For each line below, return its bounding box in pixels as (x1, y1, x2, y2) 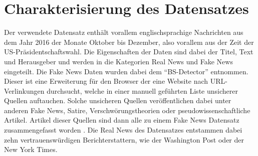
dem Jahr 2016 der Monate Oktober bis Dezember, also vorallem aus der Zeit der (4, 36, 254, 47)
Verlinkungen (4, 85, 45, 96)
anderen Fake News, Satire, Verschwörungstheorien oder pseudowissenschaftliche (4, 105, 250, 115)
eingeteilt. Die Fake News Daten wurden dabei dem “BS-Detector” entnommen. (4, 66, 248, 76)
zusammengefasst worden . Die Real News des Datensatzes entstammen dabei (4, 125, 242, 135)
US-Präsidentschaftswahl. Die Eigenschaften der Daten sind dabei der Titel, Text (4, 46, 253, 57)
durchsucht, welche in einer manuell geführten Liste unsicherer (47, 85, 238, 96)
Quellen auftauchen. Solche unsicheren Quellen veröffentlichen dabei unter (4, 95, 231, 106)
